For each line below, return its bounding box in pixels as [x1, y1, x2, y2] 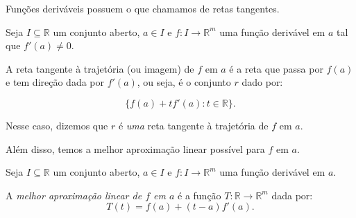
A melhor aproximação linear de [6, 188, 142, 202]
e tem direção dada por [6, 75, 105, 89]
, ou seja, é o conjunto [137, 75, 231, 89]
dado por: [241, 75, 283, 89]
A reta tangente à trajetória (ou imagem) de [6, 61, 194, 75]
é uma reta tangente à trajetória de [118, 118, 269, 132]
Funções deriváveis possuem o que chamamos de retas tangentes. [6, 1, 280, 15]
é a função [178, 188, 221, 202]
